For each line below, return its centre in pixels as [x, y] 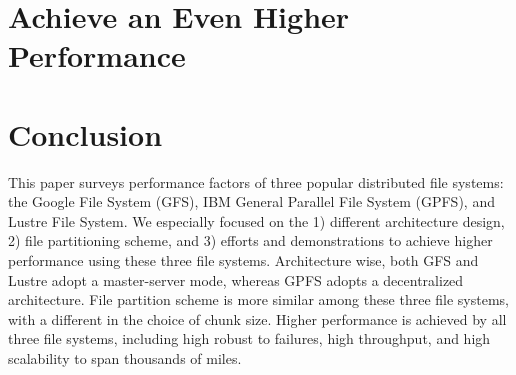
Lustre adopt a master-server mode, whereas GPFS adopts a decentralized [236, 279]
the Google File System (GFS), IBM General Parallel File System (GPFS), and [251, 201]
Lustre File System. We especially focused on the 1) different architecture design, [256, 220]
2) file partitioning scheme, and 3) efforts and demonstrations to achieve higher [250, 240]
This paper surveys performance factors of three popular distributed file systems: [256, 181]
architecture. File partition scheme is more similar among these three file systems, [259, 299]
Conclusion [85, 133]
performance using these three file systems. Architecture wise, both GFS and [243, 260]
